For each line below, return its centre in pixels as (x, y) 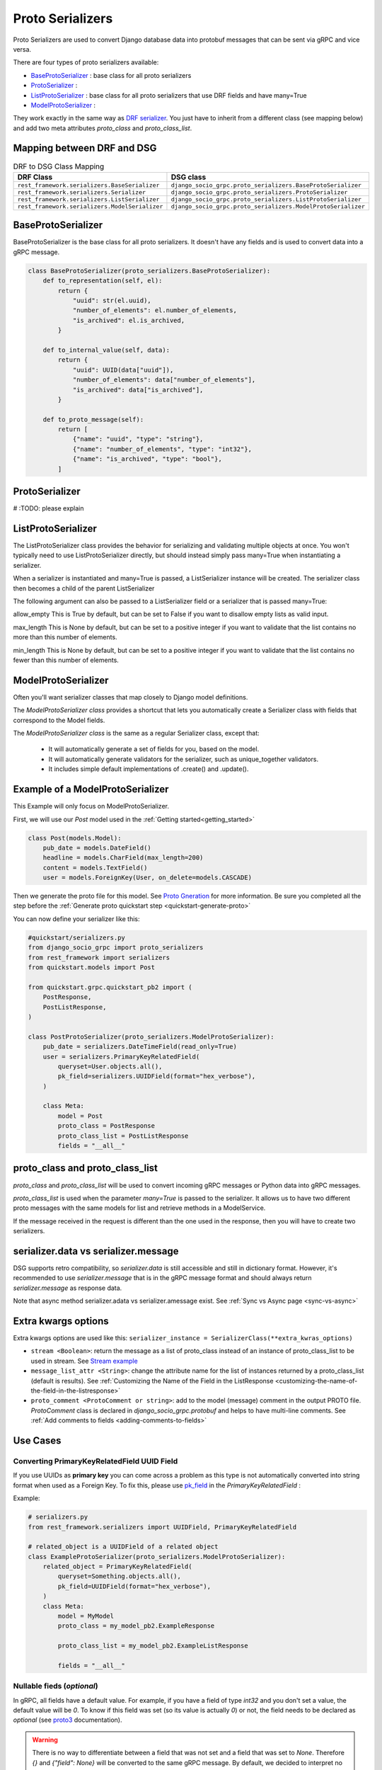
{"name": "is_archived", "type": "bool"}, (147, 459)
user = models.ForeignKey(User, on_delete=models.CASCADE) (147, 878)
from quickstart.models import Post (92, 967)
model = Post (80, 1116)
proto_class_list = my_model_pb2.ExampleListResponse (153, 1646)
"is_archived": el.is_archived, (129, 320)
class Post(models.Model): (75, 838)
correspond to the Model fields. (59, 720)
